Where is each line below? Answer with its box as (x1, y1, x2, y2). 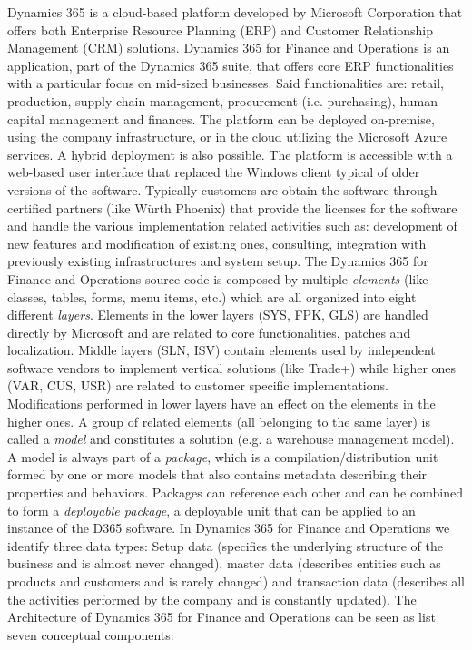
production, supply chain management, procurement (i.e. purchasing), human (7, 91, 438, 110)
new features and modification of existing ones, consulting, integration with (7, 233, 427, 252)
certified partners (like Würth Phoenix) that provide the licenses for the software (7, 198, 457, 217)
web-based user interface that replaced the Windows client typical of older (7, 162, 420, 182)
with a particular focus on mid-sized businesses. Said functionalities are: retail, (7, 74, 444, 93)
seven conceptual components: (7, 625, 174, 644)
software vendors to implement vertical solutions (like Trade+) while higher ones (7, 358, 457, 377)
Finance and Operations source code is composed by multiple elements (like (7, 269, 428, 288)
